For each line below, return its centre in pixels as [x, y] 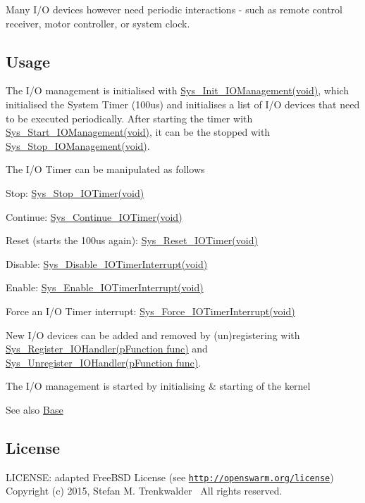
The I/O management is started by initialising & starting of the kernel [158, 386]
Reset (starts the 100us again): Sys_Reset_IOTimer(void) [132, 240]
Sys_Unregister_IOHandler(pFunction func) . [104, 362]
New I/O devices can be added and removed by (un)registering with [153, 335]
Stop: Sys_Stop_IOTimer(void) [75, 192]
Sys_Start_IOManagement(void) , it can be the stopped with [138, 132]
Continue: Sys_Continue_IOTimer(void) [94, 216]
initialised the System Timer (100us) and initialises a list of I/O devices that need [183, 104]
